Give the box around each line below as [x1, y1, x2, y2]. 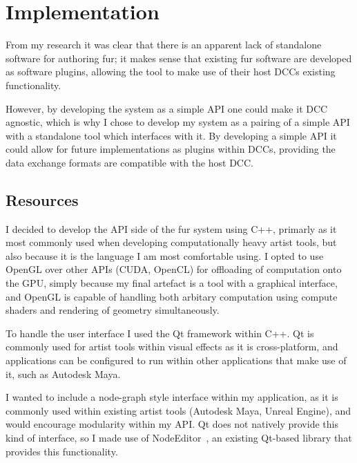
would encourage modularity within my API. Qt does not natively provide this [6, 417, 338, 431]
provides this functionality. [6, 444, 118, 458]
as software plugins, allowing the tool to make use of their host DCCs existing [6, 64, 336, 79]
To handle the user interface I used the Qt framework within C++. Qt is [6, 325, 314, 340]
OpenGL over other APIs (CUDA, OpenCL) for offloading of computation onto [6, 262, 342, 276]
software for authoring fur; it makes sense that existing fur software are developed [6, 50, 352, 65]
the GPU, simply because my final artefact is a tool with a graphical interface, [6, 276, 338, 290]
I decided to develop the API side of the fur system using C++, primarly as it [6, 221, 337, 236]
